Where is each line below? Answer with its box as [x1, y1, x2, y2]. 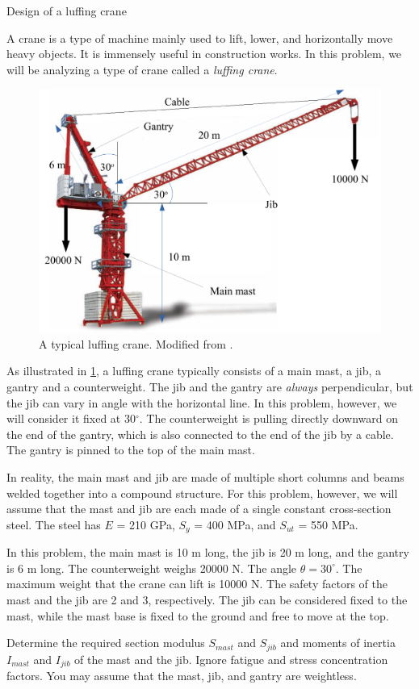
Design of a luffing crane [6, 2, 127, 19]
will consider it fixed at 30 [6, 410, 136, 427]
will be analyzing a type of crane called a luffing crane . [6, 61, 278, 77]
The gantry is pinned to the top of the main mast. [6, 441, 255, 458]
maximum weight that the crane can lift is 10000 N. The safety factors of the [6, 575, 388, 592]
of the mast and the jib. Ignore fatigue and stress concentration [74, 650, 388, 667]
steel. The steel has [6, 516, 101, 532]
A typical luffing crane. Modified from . [39, 335, 233, 352]
